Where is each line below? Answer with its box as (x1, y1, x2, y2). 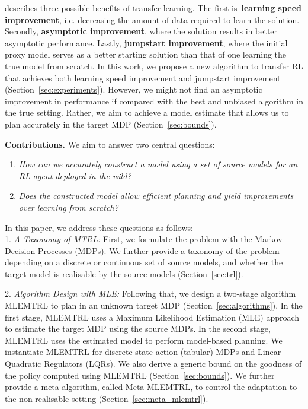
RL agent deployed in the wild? (18, 169, 131, 182)
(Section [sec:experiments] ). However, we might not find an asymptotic (5, 83, 262, 96)
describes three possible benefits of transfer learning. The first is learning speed (5, 2, 301, 14)
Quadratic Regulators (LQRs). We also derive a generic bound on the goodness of (5, 357, 302, 370)
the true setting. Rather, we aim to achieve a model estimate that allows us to (5, 106, 289, 119)
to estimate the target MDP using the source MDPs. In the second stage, (5, 322, 271, 335)
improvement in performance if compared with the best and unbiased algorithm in (5, 94, 303, 107)
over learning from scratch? (18, 201, 118, 213)
